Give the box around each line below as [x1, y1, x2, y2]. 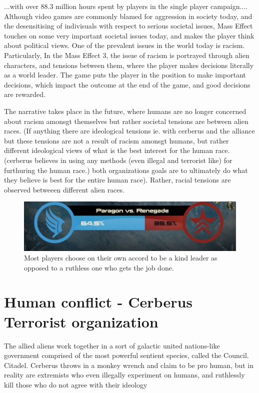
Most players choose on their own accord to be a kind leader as [24, 252, 217, 263]
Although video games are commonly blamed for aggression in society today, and [4, 10, 252, 21]
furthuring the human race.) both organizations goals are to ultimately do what [4, 164, 248, 175]
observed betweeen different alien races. [4, 184, 124, 194]
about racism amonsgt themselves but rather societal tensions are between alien [4, 115, 248, 126]
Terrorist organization [4, 311, 158, 331]
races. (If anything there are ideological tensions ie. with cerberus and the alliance [4, 125, 255, 136]
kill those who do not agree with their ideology [4, 379, 147, 389]
